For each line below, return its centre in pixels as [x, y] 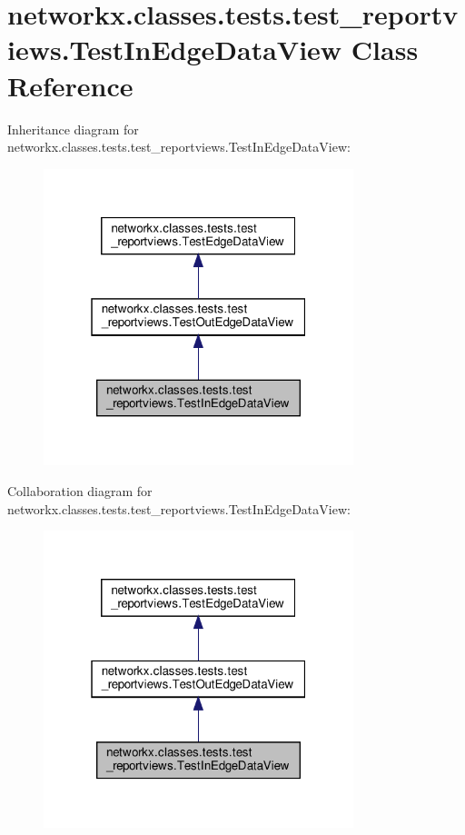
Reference [70, 85]
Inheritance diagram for [73, 129]
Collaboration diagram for [80, 490]
